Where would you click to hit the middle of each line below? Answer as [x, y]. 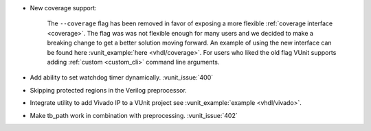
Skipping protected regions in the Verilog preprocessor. [108, 90]
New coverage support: [63, 8]
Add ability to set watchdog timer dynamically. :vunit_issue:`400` [122, 78]
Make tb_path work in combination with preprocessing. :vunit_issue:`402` [134, 115]
